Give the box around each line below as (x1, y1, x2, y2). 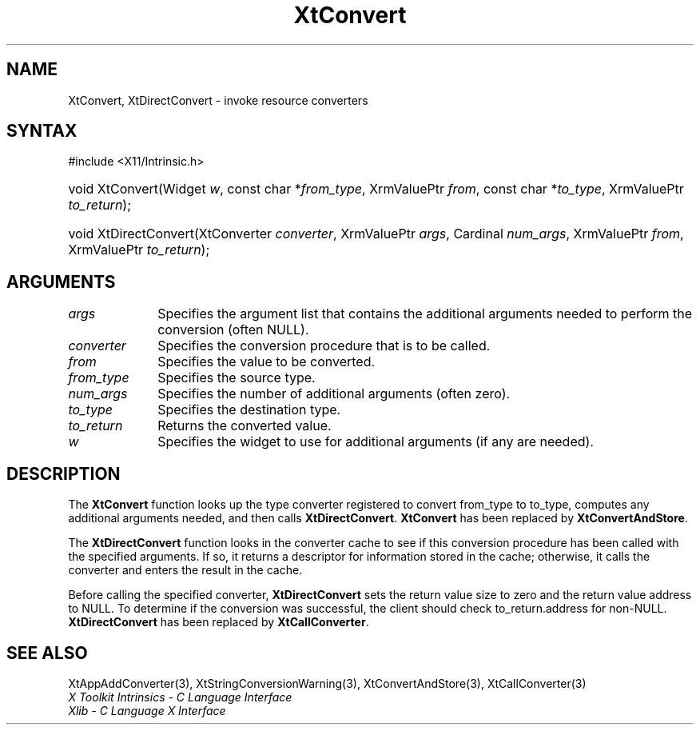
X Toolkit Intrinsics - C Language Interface (68, 689, 292, 704)
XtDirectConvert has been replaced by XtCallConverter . (68, 615, 369, 629)
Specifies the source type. (157, 369, 316, 386)
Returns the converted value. (157, 417, 332, 434)
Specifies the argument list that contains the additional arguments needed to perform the (157, 306, 693, 322)
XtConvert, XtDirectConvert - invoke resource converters (68, 93, 368, 107)
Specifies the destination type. (157, 401, 341, 418)
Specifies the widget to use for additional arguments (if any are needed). (157, 433, 594, 450)
